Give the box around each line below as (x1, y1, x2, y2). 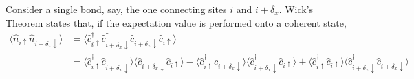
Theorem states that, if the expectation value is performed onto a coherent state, (6, 15, 347, 30)
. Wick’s (279, 2, 314, 16)
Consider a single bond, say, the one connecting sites (6, 2, 227, 16)
